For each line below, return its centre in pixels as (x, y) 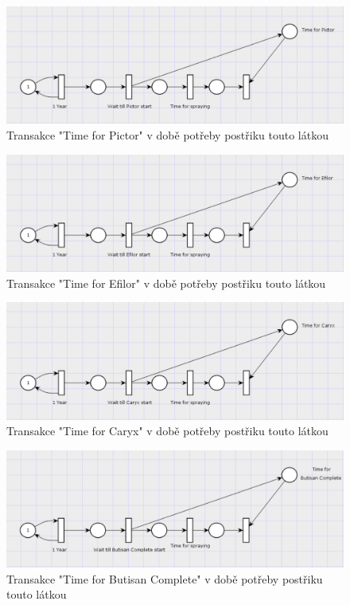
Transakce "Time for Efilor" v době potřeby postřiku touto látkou (166, 283)
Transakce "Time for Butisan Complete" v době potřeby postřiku (165, 578)
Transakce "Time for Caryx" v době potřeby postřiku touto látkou (167, 431)
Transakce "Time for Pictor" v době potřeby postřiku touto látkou (167, 135)
